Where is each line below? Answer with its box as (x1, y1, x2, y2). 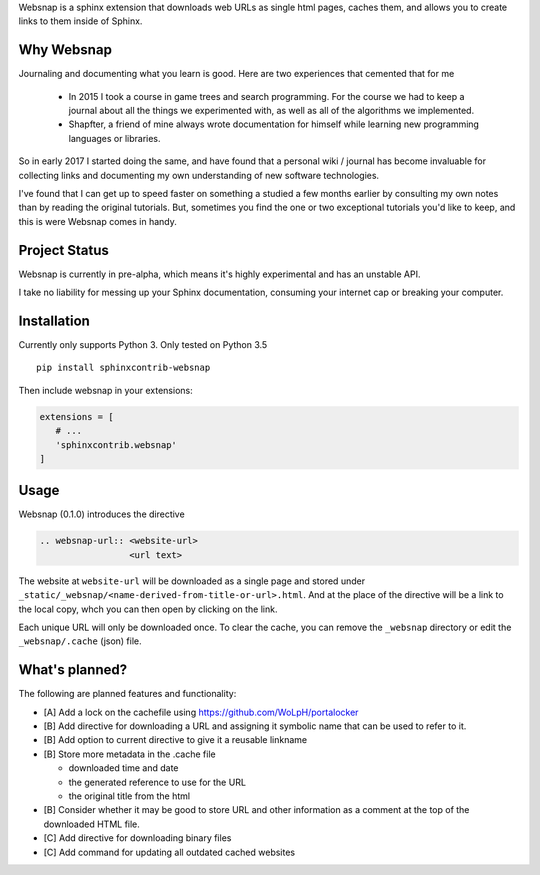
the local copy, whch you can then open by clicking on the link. (18, 603, 278, 615)
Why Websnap (18, 41, 112, 59)
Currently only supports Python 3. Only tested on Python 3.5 (18, 339, 268, 351)
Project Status (18, 241, 110, 259)
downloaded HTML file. (43, 818, 140, 830)
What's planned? (18, 661, 128, 679)
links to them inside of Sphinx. (18, 15, 143, 27)
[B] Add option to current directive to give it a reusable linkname (43, 734, 308, 746)
